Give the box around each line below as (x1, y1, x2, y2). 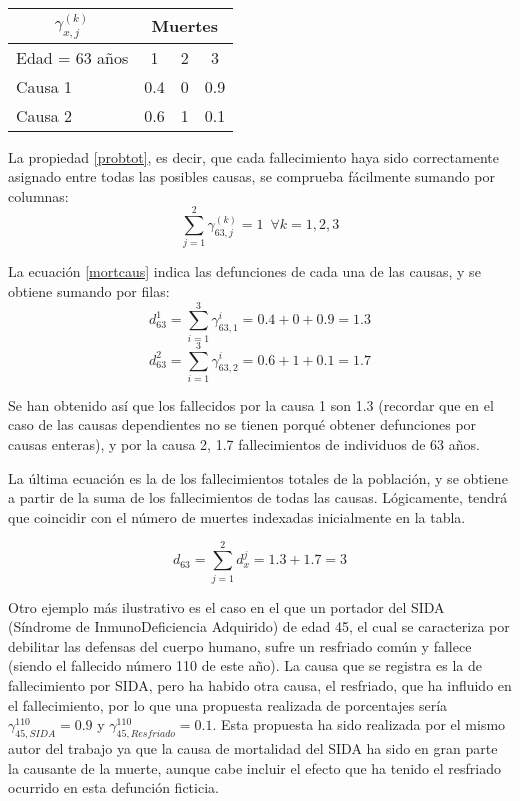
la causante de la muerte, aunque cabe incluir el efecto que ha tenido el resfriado (8, 757, 502, 778)
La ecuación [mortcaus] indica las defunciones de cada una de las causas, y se (8, 261, 481, 282)
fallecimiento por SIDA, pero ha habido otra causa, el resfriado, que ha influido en (8, 674, 512, 695)
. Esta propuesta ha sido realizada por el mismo (212, 714, 506, 735)
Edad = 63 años (16, 45, 129, 69)
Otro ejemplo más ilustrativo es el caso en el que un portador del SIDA (8, 596, 445, 617)
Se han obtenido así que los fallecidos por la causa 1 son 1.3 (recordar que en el (8, 394, 494, 415)
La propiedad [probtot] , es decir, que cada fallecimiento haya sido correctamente (8, 146, 499, 167)
